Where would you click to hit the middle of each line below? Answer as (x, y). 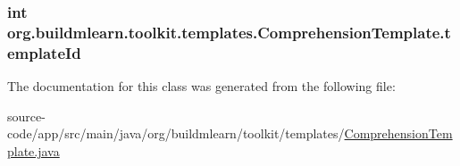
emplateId (44, 52)
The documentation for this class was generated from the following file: (201, 86)
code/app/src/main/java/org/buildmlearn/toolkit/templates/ (176, 133)
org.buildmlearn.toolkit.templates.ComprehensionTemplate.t (229, 32)
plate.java (33, 150)
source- (26, 116)
